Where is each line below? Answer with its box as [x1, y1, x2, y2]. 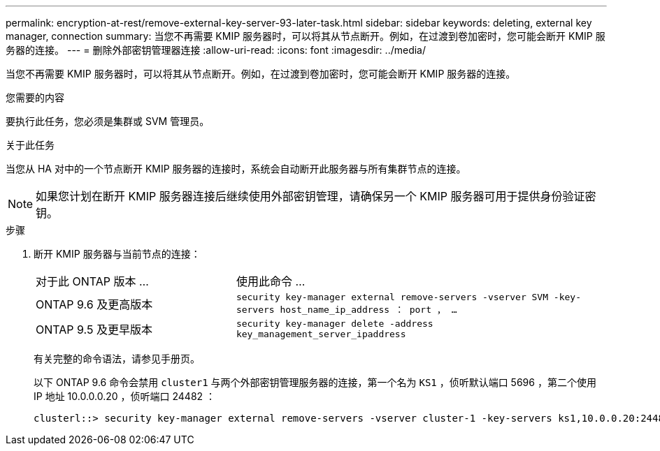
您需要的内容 [6, 91, 64, 103]
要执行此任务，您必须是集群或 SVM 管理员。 [6, 115, 210, 127]
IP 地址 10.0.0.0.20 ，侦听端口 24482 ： [34, 390, 216, 402]
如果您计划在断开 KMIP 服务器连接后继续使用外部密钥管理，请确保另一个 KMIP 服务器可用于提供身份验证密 [36, 189, 596, 203]
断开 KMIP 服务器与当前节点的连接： [34, 248, 201, 260]
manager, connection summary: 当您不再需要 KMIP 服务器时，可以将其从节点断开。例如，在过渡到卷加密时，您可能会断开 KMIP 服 [6, 30, 605, 42]
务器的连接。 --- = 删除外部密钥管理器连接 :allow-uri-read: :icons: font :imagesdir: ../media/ [6, 44, 426, 56]
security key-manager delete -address [236, 318, 433, 329]
